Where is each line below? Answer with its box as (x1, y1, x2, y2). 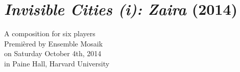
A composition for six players (4, 28, 95, 39)
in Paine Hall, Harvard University (4, 58, 110, 68)
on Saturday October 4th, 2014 (4, 48, 102, 59)
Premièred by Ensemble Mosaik (4, 38, 103, 49)
